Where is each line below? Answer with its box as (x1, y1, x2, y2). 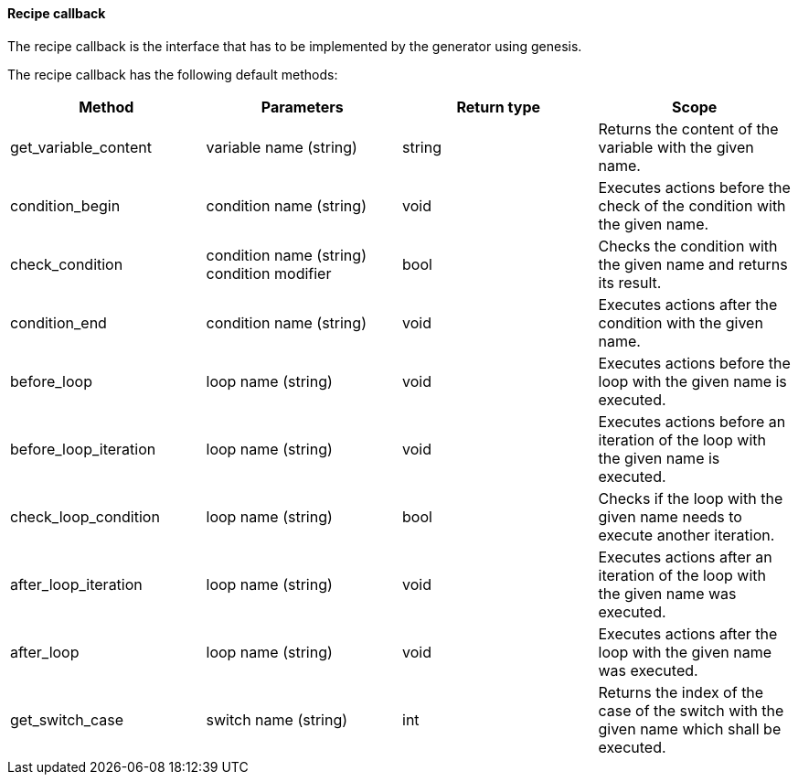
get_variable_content (10, 137, 152, 156)
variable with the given (598, 137, 754, 156)
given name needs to (598, 507, 742, 526)
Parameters (261, 97, 344, 116)
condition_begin (10, 196, 121, 215)
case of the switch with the (598, 701, 784, 720)
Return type (456, 97, 540, 116)
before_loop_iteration (10, 439, 156, 458)
